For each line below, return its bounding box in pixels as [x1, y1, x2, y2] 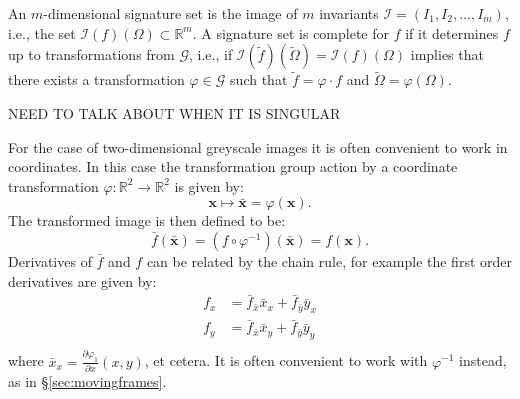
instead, [459, 350, 507, 371]
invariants [319, 3, 379, 23]
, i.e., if [189, 44, 233, 65]
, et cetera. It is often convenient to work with [144, 350, 428, 371]
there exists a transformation [8, 69, 185, 90]
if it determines [405, 22, 499, 43]
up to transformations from [8, 44, 175, 65]
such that [230, 69, 288, 90]
